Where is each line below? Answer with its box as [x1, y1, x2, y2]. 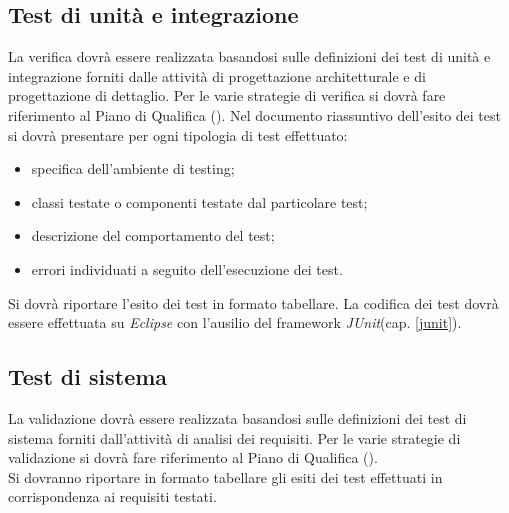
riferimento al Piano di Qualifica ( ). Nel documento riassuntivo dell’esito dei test [8, 104, 501, 125]
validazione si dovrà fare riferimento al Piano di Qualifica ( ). [8, 447, 378, 468]
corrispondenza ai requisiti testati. [8, 486, 217, 507]
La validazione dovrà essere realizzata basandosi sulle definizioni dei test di [8, 407, 467, 428]
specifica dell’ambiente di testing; [31, 158, 235, 179]
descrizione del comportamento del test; [31, 225, 275, 246]
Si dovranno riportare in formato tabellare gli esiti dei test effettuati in [8, 466, 443, 487]
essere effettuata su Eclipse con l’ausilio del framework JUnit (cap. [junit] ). [8, 312, 462, 333]
